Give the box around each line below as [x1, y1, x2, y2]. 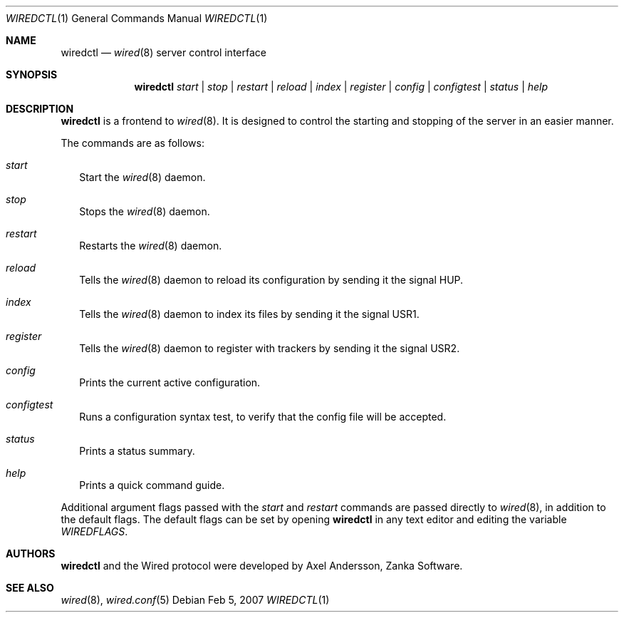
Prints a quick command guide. [79, 479, 225, 491]
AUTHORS [6, 547, 56, 560]
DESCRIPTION [6, 103, 74, 115]
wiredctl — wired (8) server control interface [61, 46, 266, 58]
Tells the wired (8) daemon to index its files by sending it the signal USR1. [79, 308, 420, 320]
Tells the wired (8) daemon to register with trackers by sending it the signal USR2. [79, 342, 460, 354]
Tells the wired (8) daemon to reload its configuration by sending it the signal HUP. [79, 274, 464, 286]
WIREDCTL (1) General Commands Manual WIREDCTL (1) [6, 12, 268, 24]
